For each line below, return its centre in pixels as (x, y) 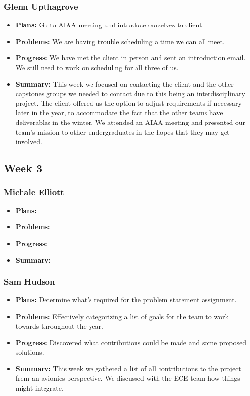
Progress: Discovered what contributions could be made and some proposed (131, 342)
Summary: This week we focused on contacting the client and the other (125, 84)
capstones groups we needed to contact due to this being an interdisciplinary (130, 93)
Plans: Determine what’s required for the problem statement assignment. (126, 300)
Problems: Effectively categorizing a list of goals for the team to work (122, 316)
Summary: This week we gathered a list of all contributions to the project (128, 368)
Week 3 (23, 168)
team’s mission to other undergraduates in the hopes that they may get (123, 132)
